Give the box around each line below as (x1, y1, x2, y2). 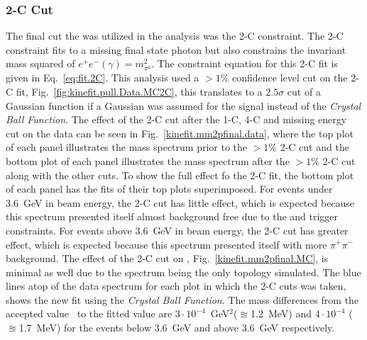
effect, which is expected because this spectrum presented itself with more (6, 237, 327, 251)
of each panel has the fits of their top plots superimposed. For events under (6, 181, 333, 196)
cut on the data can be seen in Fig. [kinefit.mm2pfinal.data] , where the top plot (6, 125, 354, 140)
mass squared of (6, 56, 75, 71)
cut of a (287, 84, 321, 98)
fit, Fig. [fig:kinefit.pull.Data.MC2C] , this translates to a (16, 84, 263, 98)
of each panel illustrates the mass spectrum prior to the (6, 140, 248, 154)
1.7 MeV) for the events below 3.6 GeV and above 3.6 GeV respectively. (18, 320, 335, 335)
